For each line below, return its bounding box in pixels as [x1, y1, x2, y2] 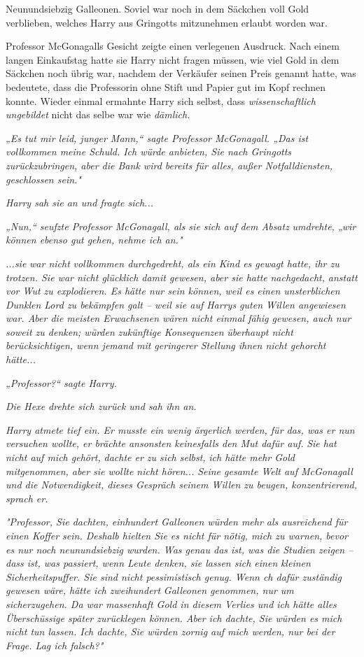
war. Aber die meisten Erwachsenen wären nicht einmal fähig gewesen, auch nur [6, 311, 351, 325]
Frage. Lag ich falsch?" [6, 637, 104, 652]
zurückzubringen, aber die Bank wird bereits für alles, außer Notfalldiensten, [6, 157, 333, 172]
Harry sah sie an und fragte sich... [6, 195, 153, 210]
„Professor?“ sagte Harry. [6, 375, 117, 390]
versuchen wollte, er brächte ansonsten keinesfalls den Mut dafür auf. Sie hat [6, 436, 337, 451]
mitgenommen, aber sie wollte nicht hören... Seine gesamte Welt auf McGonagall [6, 463, 353, 478]
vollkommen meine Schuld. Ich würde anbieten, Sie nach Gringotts [6, 144, 292, 159]
